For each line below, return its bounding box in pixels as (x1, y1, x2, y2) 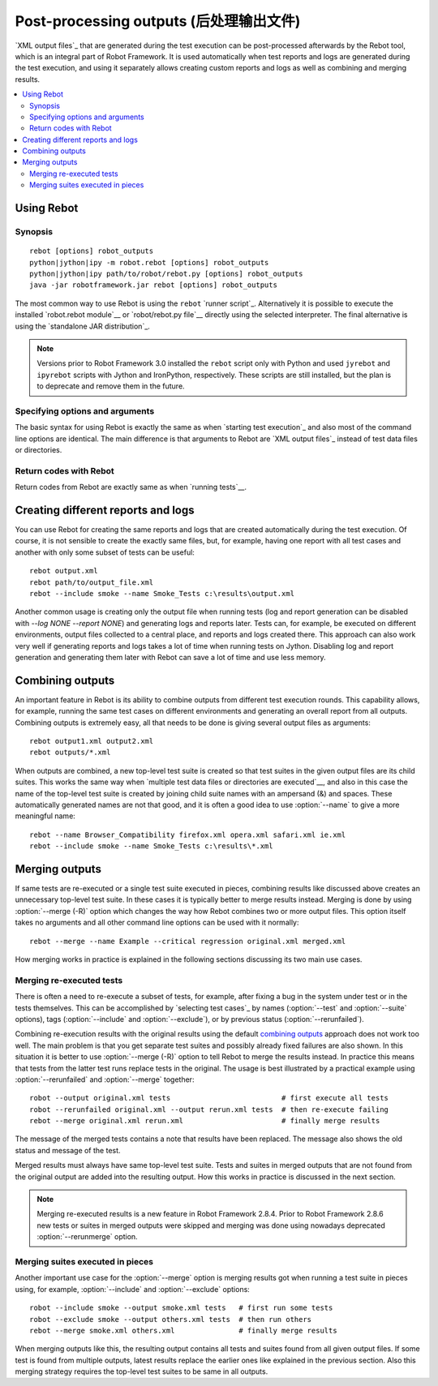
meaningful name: (15, 811, 76, 821)
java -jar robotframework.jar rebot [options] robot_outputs (29, 281, 277, 290)
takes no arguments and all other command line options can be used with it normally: (15, 917, 299, 928)
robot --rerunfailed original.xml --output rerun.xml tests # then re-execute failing (29, 1105, 389, 1114)
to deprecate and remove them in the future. (36, 381, 186, 391)
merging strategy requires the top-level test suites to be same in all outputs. (15, 1367, 268, 1376)
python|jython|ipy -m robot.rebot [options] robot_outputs (29, 258, 269, 267)
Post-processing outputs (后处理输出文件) (15, 12, 301, 30)
